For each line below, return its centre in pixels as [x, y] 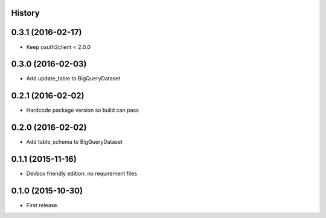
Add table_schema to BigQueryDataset [75, 142]
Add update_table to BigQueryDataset [73, 79]
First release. [43, 205]
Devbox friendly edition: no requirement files [82, 174]
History [26, 13]
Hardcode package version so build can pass [82, 110]
